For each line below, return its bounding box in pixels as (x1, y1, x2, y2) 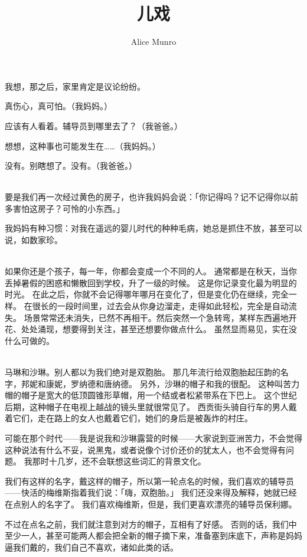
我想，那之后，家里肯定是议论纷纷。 (5, 80, 145, 92)
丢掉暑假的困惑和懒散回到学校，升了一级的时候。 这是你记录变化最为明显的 (5, 276, 297, 289)
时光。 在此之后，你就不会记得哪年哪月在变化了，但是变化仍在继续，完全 (5, 288, 289, 300)
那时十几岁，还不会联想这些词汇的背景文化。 (32, 455, 206, 467)
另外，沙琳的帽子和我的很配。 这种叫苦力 (139, 377, 300, 389)
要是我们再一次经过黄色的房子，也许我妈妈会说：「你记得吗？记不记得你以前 (5, 191, 298, 203)
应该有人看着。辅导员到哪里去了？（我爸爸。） (5, 119, 182, 132)
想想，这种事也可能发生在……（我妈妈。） (5, 139, 161, 152)
